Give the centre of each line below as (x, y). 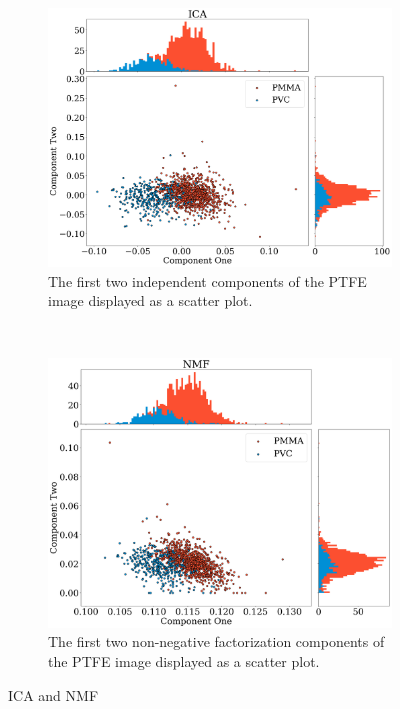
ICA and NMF (53, 694)
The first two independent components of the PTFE (207, 280)
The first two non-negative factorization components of (216, 641)
